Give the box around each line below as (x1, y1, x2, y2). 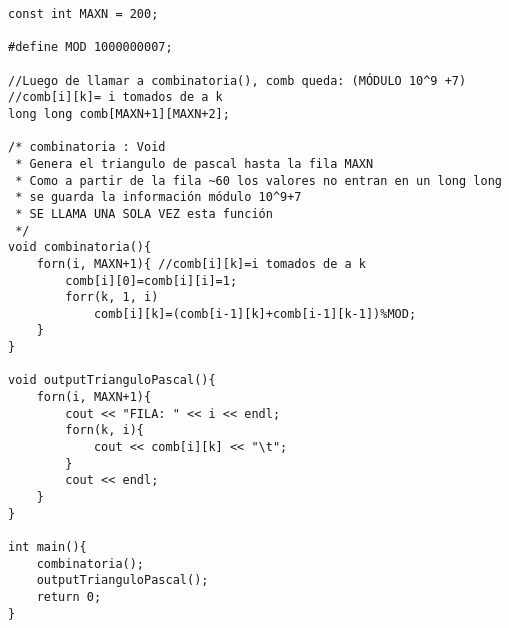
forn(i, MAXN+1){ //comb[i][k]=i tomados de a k (36, 256, 366, 271)
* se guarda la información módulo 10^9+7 (15, 190, 302, 205)
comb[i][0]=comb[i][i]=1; (65, 273, 238, 288)
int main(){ (8, 540, 87, 554)
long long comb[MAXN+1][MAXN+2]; (8, 106, 230, 121)
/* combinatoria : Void (8, 140, 166, 155)
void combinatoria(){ (8, 240, 152, 255)
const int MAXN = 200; (8, 7, 159, 21)
